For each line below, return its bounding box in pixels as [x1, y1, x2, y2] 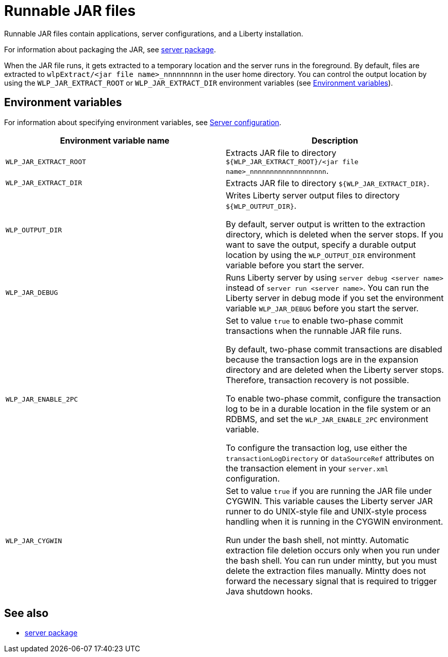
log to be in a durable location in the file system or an [226, 403, 431, 414]
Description [311, 135, 358, 146]
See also [4, 607, 49, 620]
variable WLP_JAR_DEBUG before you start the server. [226, 303, 419, 313]
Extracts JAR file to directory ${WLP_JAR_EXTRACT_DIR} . [226, 177, 430, 188]
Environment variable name [60, 135, 170, 146]
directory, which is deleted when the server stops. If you [226, 229, 443, 240]
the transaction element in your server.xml [226, 463, 388, 473]
